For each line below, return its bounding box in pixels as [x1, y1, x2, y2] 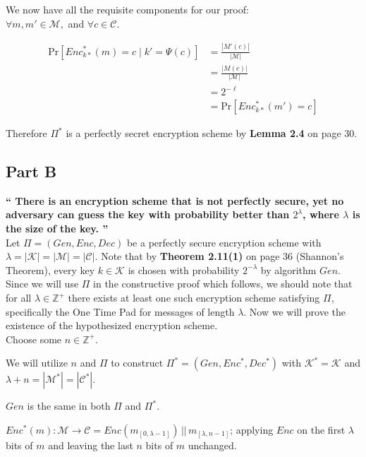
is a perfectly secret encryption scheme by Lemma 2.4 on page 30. [66, 126, 358, 141]
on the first [297, 422, 346, 437]
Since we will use [6, 276, 79, 291]
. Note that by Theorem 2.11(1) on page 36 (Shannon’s [94, 249, 344, 263]
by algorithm [260, 262, 317, 277]
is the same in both [27, 398, 111, 413]
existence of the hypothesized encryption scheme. [6, 318, 218, 333]
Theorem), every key [6, 262, 95, 277]
